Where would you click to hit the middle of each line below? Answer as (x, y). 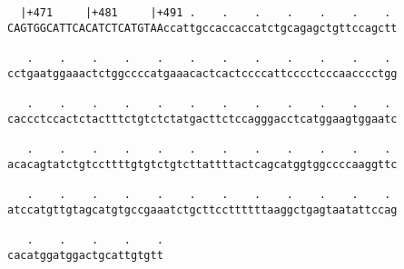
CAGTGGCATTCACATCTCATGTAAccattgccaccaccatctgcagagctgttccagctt (202, 28)
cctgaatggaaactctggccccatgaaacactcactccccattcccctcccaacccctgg (202, 73)
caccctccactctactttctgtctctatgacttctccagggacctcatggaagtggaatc (202, 119)
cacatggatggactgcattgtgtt (85, 255)
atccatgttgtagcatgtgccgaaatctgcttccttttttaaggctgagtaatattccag (202, 209)
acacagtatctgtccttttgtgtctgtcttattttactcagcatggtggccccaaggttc (202, 164)
